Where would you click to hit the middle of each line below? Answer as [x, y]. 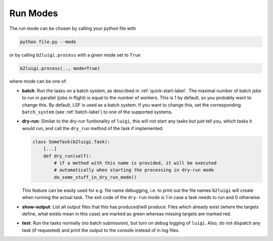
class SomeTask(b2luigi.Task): [72, 142]
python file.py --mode [48, 42]
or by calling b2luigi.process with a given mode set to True [75, 55]
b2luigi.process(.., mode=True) [60, 68]
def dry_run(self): [67, 156]
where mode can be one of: [38, 82]
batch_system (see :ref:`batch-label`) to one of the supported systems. [97, 112]
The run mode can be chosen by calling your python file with [73, 28]
